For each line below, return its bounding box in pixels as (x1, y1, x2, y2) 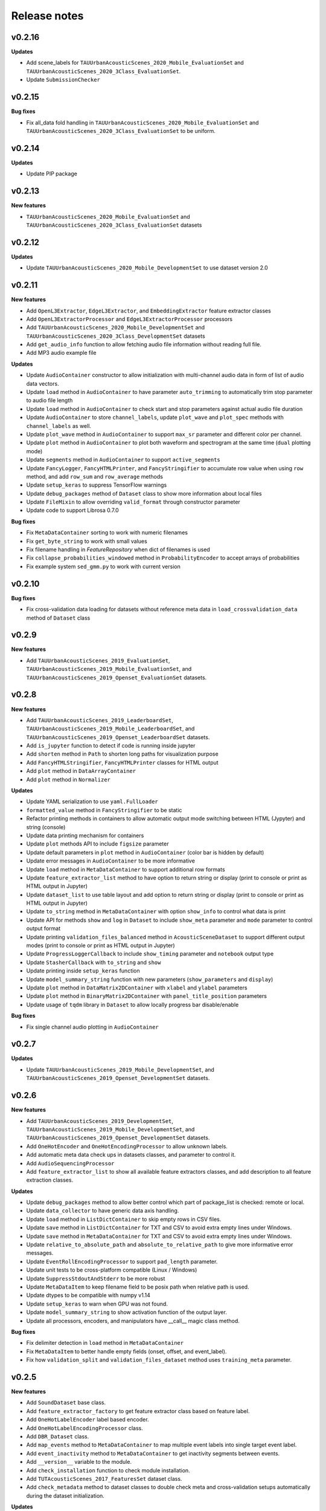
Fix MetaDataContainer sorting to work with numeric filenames (26, 529, 188, 536)
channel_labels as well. (26, 422, 92, 429)
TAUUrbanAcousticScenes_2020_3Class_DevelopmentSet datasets (26, 332, 205, 340)
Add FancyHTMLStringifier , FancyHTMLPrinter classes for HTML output (26, 759, 219, 766)
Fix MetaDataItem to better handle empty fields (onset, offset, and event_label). (26, 1348, 227, 1355)
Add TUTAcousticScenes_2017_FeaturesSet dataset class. (26, 1475, 182, 1482)
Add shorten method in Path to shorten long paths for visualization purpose (26, 750, 219, 758)
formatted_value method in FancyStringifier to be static (26, 806, 182, 814)
